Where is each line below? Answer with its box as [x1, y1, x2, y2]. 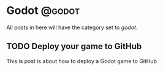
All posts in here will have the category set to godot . [6, 24, 138, 31]
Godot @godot [6, 4, 80, 18]
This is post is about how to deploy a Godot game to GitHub [6, 57, 157, 64]
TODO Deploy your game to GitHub [6, 41, 142, 52]
